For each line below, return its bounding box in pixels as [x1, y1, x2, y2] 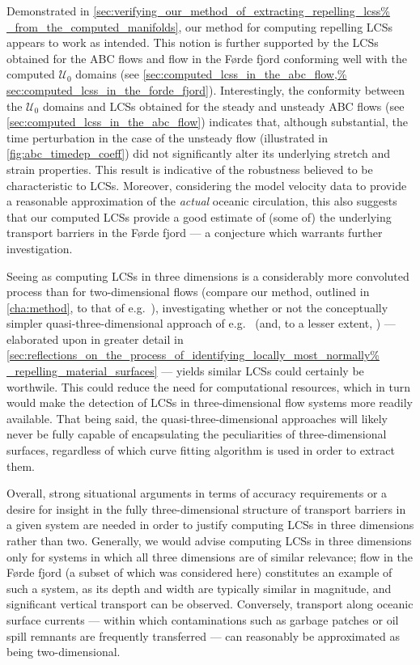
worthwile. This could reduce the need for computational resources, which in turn [6, 378, 411, 395]
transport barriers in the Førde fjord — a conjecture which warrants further [6, 224, 383, 241]
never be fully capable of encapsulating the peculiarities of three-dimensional [6, 426, 387, 443]
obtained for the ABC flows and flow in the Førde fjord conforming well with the [6, 49, 407, 66]
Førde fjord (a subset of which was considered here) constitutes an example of [6, 564, 392, 581]
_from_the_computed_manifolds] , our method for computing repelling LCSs [6, 18, 392, 35]
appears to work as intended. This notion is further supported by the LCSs [6, 34, 379, 51]
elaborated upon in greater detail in [6, 330, 184, 347]
